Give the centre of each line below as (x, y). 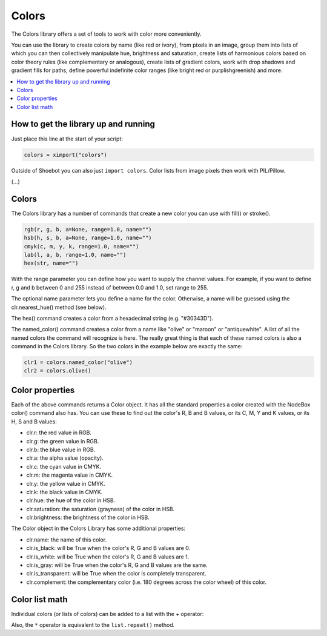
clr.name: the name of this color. (67, 540)
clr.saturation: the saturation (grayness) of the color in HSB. (101, 509)
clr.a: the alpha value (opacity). (65, 458)
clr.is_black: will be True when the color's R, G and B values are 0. (108, 548)
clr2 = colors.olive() (58, 371)
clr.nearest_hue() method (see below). (59, 307)
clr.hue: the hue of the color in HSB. (71, 500)
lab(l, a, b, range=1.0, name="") (75, 255)
